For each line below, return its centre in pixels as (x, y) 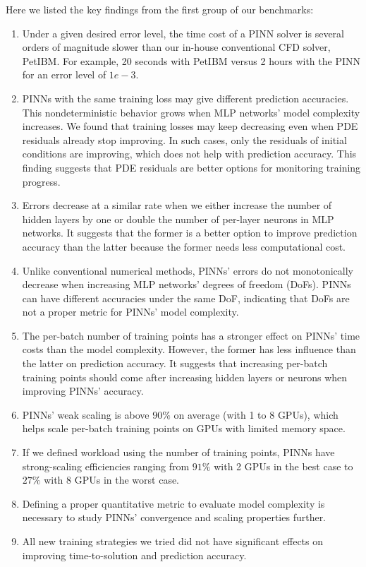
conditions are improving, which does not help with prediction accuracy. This (189, 154)
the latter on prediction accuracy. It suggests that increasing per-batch (175, 363)
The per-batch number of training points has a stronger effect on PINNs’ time (191, 335)
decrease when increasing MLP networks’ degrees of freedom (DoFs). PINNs (187, 284)
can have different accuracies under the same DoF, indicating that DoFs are (186, 298)
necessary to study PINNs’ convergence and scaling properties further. (174, 517)
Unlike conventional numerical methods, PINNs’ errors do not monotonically (188, 270)
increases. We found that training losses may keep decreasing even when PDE (190, 126)
